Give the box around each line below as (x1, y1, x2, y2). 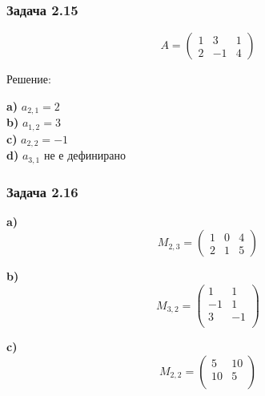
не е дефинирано (43, 147, 126, 164)
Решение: (6, 71, 51, 87)
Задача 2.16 (6, 181, 78, 201)
